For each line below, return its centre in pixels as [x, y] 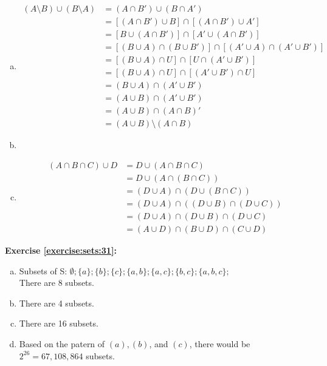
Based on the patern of [62, 344]
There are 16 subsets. [59, 323]
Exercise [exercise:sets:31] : [61, 250]
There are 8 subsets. [57, 283]
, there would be [220, 344]
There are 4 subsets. [57, 303]
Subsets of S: [43, 270]
